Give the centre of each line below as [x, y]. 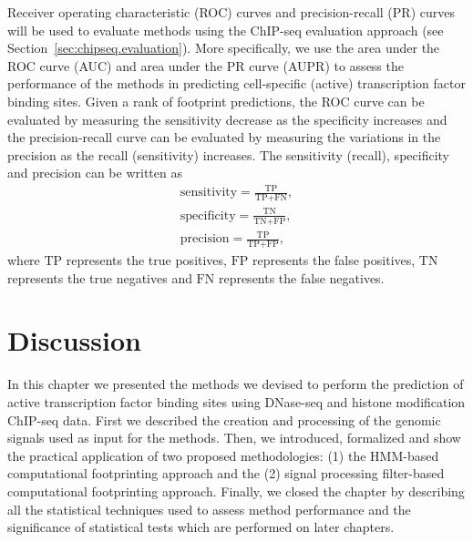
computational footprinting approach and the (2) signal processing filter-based [226, 473]
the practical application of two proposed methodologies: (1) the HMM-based [223, 455]
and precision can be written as [95, 173]
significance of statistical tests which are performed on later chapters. [201, 527]
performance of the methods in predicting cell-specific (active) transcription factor [236, 83]
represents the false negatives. [301, 277]
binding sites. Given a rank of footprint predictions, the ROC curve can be [216, 101]
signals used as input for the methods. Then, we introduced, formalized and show [234, 438]
